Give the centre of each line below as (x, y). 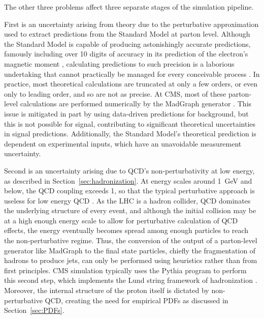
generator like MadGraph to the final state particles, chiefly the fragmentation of (130, 250)
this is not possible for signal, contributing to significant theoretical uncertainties (130, 123)
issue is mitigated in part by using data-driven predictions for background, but (126, 113)
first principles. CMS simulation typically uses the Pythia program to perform (125, 270)
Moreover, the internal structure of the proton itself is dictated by (107, 290)
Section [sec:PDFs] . (34, 310)
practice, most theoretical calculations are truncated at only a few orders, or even (131, 84)
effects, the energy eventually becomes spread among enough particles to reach (126, 230)
